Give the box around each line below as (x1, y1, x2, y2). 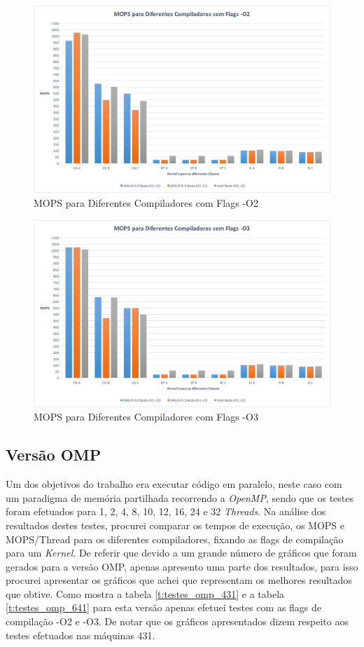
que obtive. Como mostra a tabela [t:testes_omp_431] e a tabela (6, 586, 285, 601)
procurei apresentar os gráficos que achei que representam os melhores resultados (6, 573, 352, 587)
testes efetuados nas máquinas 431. (6, 627, 155, 642)
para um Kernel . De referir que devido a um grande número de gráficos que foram (6, 545, 357, 560)
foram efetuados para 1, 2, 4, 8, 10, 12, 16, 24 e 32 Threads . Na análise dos (6, 504, 326, 519)
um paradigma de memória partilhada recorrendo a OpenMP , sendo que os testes (6, 490, 354, 505)
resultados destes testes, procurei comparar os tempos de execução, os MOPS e (6, 517, 345, 532)
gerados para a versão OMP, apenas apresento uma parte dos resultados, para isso (6, 559, 358, 573)
